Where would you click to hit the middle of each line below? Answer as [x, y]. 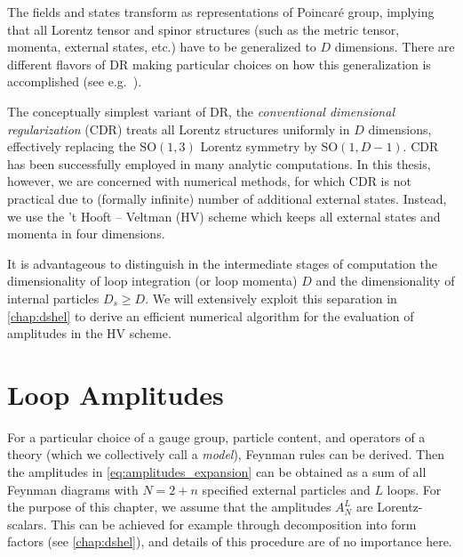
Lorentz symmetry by [259, 146]
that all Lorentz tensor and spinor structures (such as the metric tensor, [204, 29]
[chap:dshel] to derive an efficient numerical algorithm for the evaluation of [211, 315]
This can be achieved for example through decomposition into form [234, 524]
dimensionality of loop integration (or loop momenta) [152, 281]
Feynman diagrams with [73, 489]
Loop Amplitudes [116, 394]
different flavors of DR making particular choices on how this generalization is [219, 64]
